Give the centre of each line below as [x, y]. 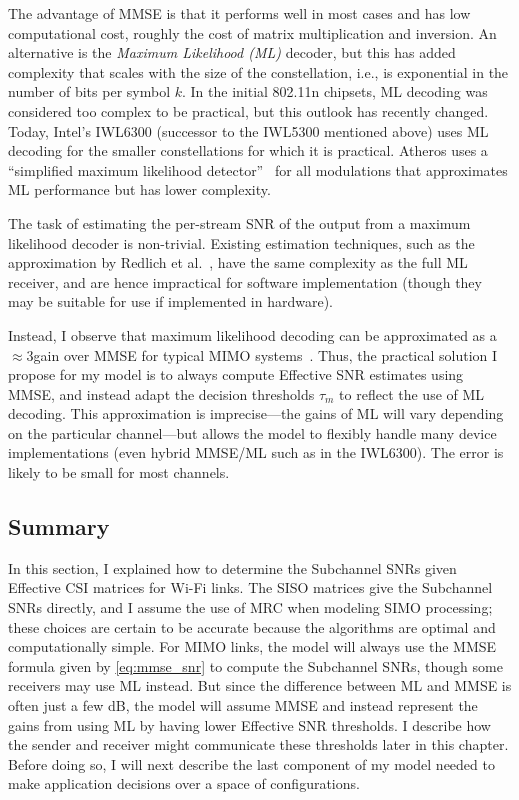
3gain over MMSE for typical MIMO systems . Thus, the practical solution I [262, 354]
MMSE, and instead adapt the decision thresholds [161, 393]
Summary [59, 526]
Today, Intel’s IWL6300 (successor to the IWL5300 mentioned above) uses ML [248, 130]
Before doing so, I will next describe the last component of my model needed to [251, 763]
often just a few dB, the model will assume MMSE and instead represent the [243, 705]
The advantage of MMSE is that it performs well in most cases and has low [239, 13]
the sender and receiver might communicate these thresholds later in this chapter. [258, 744]
